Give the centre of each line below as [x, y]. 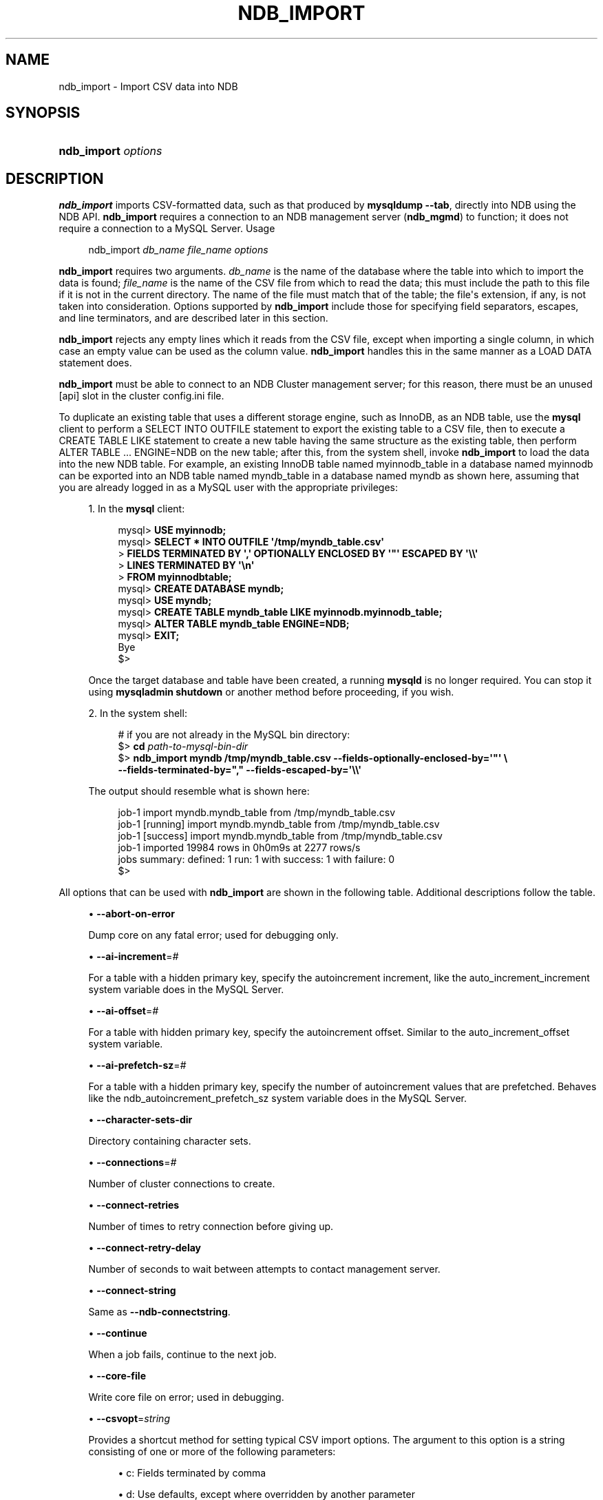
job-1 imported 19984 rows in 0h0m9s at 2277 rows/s [239, 848]
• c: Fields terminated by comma [192, 1473]
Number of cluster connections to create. [182, 1184]
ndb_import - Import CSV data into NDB [148, 86]
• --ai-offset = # [124, 1011]
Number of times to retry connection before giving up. [211, 1227]
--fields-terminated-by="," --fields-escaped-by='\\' [240, 770]
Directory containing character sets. [170, 1141]
